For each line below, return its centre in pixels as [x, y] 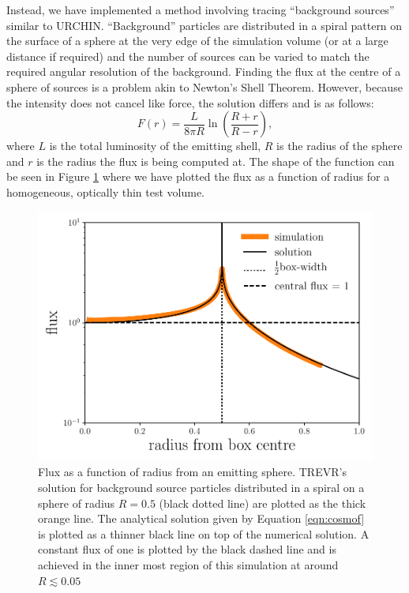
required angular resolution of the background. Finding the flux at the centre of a [204, 71]
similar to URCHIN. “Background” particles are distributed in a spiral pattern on [204, 25]
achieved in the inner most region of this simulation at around [188, 565]
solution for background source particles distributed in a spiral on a [201, 488]
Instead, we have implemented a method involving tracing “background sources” [201, 9]
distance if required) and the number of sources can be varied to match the [188, 56]
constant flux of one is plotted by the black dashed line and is [187, 549]
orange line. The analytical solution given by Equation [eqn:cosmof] [201, 518]
